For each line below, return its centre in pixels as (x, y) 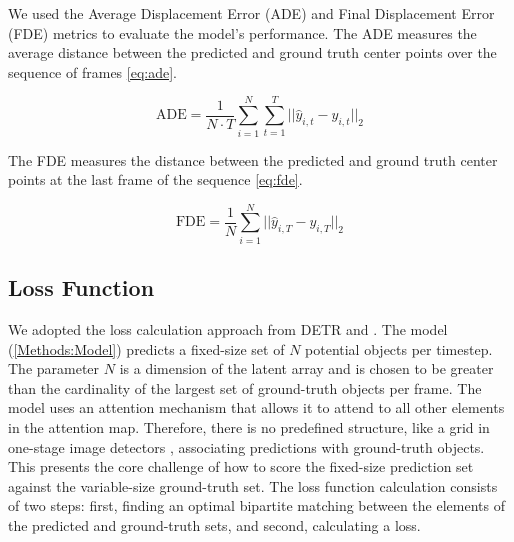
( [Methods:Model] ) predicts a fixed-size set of (146, 348)
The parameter (54, 368)
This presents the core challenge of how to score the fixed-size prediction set (241, 466)
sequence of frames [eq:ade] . (92, 71)
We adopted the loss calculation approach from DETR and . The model (228, 329)
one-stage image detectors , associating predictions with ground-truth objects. (246, 446)
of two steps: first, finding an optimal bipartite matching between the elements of (256, 505)
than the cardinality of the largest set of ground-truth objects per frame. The (245, 387)
